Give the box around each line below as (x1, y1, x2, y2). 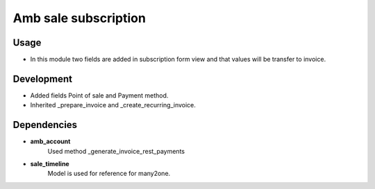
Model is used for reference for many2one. (47, 170, 171, 178)
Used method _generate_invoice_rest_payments (47, 147, 185, 155)
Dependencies (12, 119, 78, 131)
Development (12, 73, 73, 84)
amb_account (30, 137, 71, 145)
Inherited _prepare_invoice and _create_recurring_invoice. (30, 101, 196, 109)
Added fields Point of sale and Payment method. (30, 91, 169, 100)
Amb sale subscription (12, 10, 146, 26)
